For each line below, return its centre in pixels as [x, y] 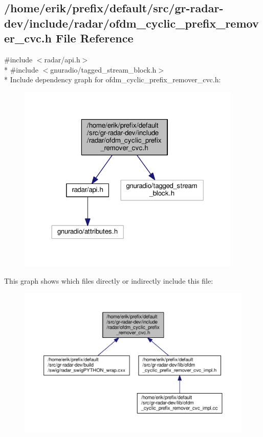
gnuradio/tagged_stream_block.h [103, 69]
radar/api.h [62, 59]
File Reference [94, 38]
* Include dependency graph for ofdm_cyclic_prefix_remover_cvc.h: [113, 79]
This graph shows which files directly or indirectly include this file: [109, 280]
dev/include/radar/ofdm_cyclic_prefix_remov [131, 23]
